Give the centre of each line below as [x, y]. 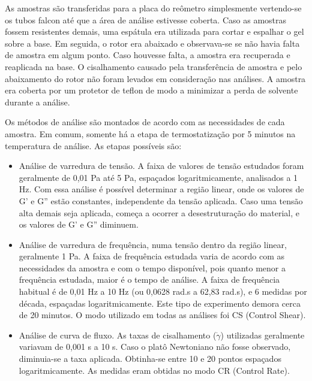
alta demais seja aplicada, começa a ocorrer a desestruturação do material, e [159, 212]
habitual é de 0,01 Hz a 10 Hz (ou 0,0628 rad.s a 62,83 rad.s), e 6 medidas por [163, 291]
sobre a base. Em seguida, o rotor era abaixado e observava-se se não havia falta [152, 43]
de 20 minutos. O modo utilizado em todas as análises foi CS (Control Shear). [162, 315]
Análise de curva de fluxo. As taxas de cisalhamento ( [118, 335]
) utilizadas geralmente [262, 335]
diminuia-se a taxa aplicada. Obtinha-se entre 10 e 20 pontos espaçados [150, 359]
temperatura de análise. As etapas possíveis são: [93, 145]
